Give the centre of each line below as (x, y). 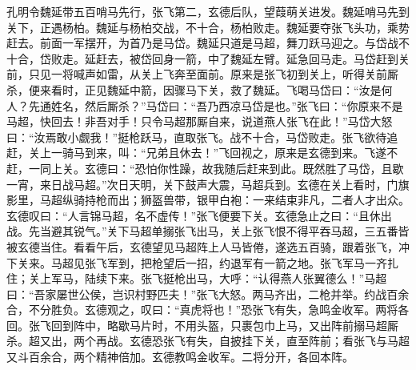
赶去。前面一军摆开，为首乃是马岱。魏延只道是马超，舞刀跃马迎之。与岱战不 (208, 43)
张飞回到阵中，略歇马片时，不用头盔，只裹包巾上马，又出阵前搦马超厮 (213, 325)
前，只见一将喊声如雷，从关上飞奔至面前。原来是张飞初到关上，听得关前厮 (202, 74)
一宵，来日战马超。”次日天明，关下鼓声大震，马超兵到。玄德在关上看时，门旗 (208, 184)
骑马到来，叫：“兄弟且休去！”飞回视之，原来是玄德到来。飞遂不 (230, 153)
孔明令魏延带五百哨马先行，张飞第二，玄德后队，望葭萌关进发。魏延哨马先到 (208, 11)
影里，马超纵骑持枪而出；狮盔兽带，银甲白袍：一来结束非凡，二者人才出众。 (208, 200)
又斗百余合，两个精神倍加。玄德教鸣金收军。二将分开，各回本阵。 (180, 357)
